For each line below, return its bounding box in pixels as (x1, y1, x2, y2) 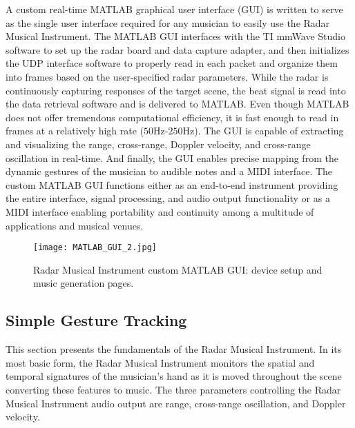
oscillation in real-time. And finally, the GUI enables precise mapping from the (6, 150, 338, 165)
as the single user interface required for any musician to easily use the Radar (6, 15, 330, 30)
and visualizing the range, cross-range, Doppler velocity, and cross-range (6, 136, 311, 151)
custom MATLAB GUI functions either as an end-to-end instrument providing (6, 177, 338, 192)
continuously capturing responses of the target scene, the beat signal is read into (6, 83, 346, 97)
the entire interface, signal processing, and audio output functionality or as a (6, 191, 330, 205)
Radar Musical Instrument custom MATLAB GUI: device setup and (33, 262, 323, 276)
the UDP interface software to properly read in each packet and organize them (6, 56, 338, 70)
